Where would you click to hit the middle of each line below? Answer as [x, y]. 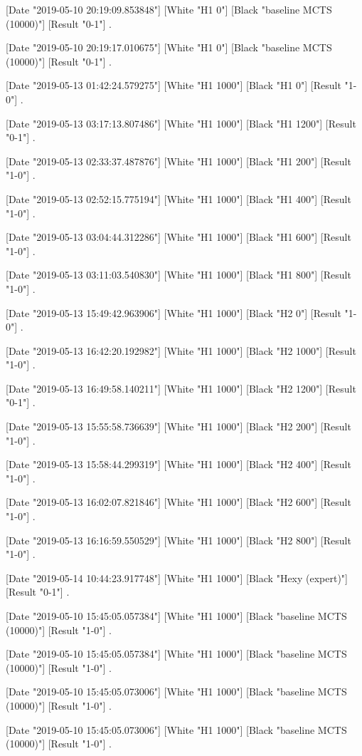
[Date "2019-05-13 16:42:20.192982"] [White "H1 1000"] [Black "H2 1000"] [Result [181, 350]
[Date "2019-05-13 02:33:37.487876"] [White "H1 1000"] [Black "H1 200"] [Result [179, 161]
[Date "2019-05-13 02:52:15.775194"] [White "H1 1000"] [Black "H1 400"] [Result [179, 198]
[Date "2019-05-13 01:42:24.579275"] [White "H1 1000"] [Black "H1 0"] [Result [174, 85]
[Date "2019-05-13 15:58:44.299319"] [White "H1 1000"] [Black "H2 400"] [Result [179, 464]
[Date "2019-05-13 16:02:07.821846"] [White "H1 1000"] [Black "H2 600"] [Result [179, 502]
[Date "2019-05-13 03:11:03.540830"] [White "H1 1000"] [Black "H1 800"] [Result [179, 275]
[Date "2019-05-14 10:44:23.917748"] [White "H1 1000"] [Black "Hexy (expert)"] [177, 578]
